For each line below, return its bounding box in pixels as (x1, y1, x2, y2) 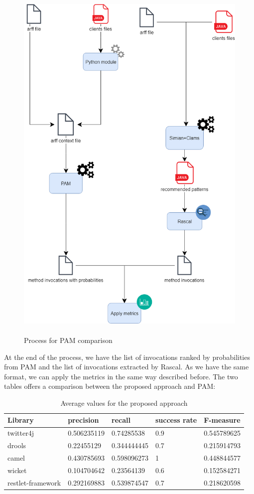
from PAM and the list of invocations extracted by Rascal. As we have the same (4, 361, 249, 372)
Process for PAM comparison (24, 334, 113, 345)
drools (7, 440, 26, 451)
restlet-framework (7, 477, 61, 488)
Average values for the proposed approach (60, 397, 188, 408)
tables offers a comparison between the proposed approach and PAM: (4, 381, 216, 391)
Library (7, 415, 34, 425)
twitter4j (7, 428, 34, 438)
